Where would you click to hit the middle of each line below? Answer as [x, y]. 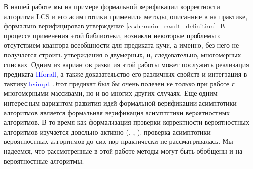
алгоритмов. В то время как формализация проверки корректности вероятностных [126, 122]
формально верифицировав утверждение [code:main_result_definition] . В [114, 26]
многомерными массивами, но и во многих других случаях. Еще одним [111, 93]
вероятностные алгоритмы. [44, 160]
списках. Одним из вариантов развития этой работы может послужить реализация [126, 64]
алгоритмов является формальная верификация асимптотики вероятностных [117, 112]
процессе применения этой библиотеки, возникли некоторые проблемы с [113, 35]
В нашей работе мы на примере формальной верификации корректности [112, 6]
